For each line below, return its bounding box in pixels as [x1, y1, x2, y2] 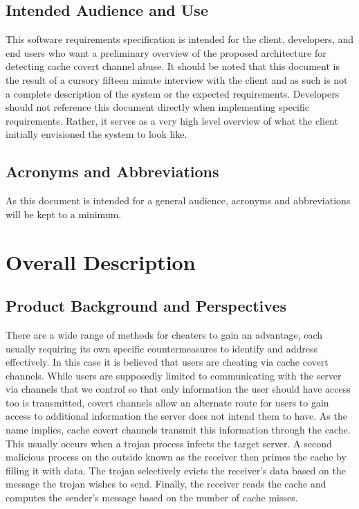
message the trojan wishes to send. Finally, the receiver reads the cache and [6, 476, 326, 491]
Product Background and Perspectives [6, 295, 286, 316]
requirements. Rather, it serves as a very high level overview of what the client [6, 113, 338, 127]
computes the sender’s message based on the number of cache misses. [6, 490, 298, 505]
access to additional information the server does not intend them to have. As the [6, 409, 347, 423]
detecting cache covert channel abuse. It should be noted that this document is [6, 59, 340, 73]
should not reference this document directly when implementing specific [6, 100, 310, 114]
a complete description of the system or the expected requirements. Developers [6, 86, 340, 100]
